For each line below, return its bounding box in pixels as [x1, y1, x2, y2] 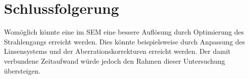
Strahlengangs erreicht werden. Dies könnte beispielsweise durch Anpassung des [4, 36, 245, 46]
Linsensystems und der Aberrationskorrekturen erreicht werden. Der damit [4, 46, 231, 56]
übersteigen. [4, 65, 41, 76]
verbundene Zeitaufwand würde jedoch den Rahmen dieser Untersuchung [4, 55, 225, 66]
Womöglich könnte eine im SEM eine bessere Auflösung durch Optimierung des [4, 27, 244, 37]
